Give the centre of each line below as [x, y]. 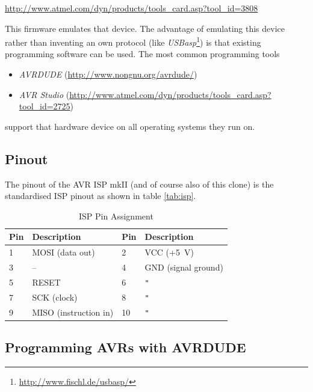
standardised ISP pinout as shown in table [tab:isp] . [101, 196]
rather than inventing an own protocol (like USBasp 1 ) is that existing [133, 41]
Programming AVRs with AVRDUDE [126, 347]
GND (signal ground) [184, 267]
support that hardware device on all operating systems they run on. [130, 126]
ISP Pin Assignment [116, 216]
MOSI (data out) [64, 252]
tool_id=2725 [45, 106]
